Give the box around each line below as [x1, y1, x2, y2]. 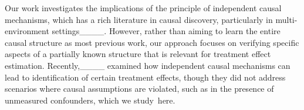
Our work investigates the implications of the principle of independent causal [5, 2, 282, 14]
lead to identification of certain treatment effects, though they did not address [5, 71, 286, 83]
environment [5, 25, 49, 37]
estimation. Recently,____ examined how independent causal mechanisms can [5, 59, 291, 71]
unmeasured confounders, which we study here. [5, 94, 175, 106]
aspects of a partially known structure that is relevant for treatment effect [5, 48, 271, 60]
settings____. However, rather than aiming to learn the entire [52, 25, 281, 37]
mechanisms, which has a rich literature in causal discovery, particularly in [5, 13, 273, 25]
